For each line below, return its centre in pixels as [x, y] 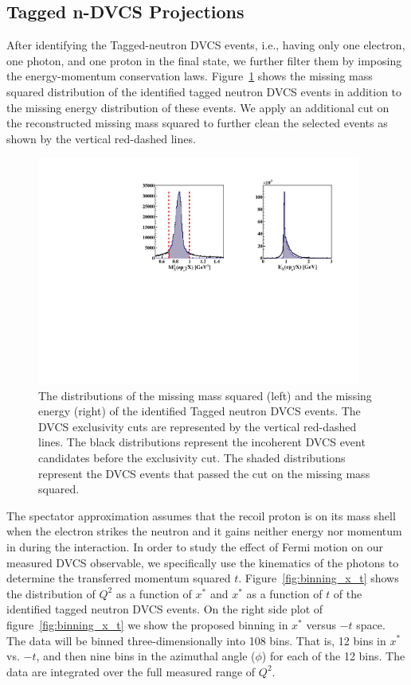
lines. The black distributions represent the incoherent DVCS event [202, 442]
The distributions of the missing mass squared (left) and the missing [205, 395]
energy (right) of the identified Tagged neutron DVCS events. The [200, 411]
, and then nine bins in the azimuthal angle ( [146, 656]
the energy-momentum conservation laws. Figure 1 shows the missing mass [190, 76]
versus [321, 624]
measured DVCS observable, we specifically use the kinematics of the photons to [203, 562]
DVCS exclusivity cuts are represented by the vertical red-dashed [198, 426]
